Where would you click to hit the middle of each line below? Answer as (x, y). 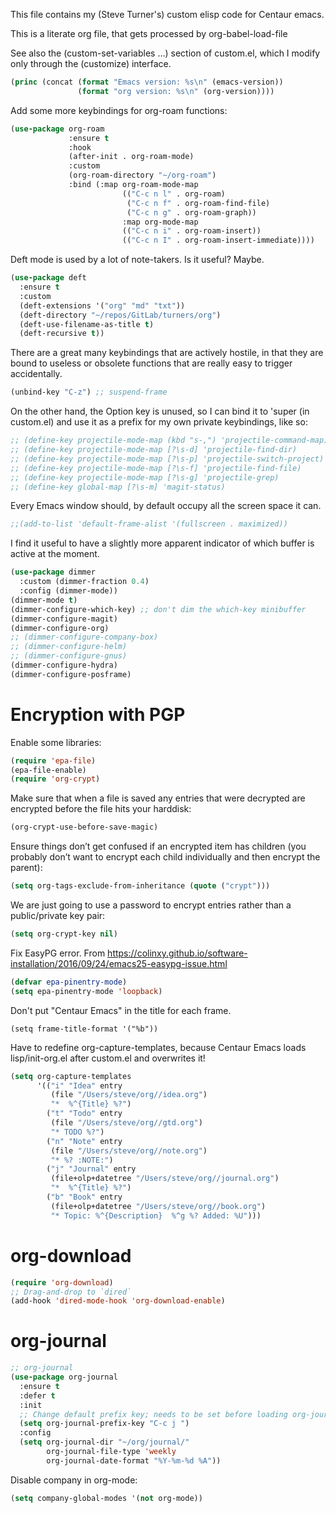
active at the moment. (55, 554)
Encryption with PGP (98, 714)
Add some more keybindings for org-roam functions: (119, 110)
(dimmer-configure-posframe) (71, 674)
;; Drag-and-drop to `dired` (71, 1292)
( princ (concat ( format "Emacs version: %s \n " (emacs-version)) (147, 82)
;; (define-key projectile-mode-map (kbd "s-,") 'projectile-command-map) (169, 440)
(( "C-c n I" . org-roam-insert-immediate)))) (218, 240)
